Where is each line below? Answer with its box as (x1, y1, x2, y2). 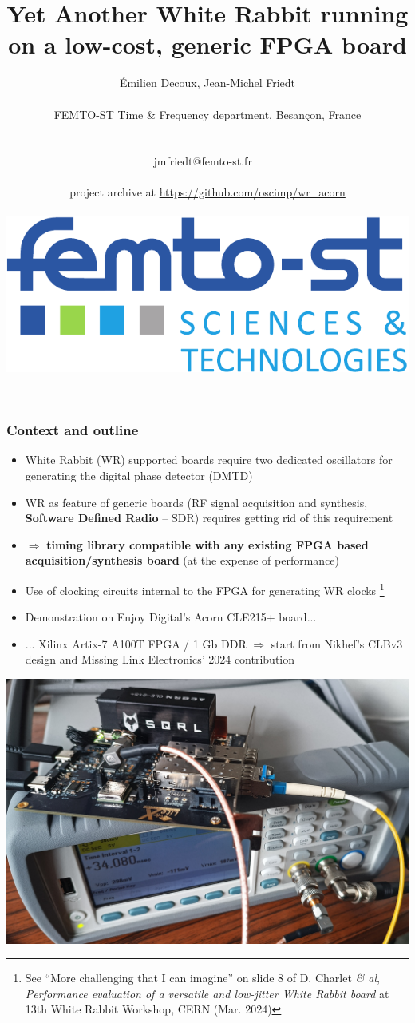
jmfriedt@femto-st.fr (153, 153, 252, 169)
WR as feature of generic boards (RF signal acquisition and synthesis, (25, 494, 368, 510)
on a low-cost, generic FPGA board (8, 28, 407, 61)
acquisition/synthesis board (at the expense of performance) (25, 552, 340, 569)
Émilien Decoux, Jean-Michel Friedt (119, 74, 296, 91)
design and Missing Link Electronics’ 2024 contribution (25, 651, 294, 668)
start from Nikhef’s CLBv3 (271, 635, 403, 652)
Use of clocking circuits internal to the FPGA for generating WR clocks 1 (25, 579, 385, 598)
